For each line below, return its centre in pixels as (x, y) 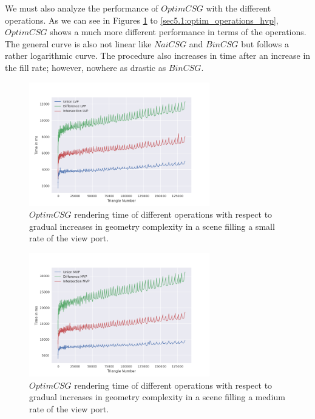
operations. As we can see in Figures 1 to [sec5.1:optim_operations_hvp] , (142, 20)
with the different (239, 8)
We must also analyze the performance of (82, 8)
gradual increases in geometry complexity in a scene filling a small (152, 226)
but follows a (265, 43)
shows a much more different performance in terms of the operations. (178, 32)
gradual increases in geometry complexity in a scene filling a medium (157, 397)
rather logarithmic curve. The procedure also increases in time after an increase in (158, 55)
